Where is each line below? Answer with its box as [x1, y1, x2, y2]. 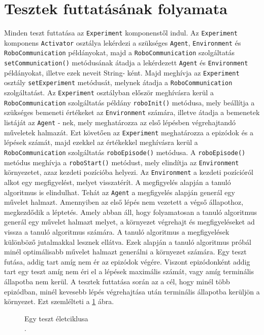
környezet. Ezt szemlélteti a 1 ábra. [4, 296, 114, 307]
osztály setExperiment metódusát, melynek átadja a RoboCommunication [4, 77, 233, 88]
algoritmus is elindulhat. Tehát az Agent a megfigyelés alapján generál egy [4, 187, 235, 197]
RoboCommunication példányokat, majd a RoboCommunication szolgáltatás [4, 47, 235, 58]
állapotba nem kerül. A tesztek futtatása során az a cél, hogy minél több [4, 276, 230, 286]
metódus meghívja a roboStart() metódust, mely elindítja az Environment [4, 157, 239, 167]
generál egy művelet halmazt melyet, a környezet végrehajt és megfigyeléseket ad [4, 216, 255, 227]
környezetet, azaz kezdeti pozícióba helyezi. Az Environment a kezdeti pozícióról [4, 167, 253, 177]
